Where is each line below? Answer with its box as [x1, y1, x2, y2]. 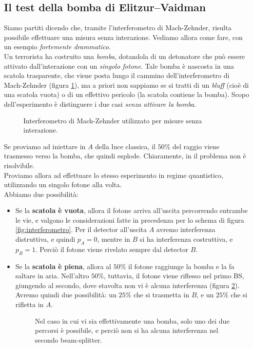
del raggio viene [172, 141, 220, 151]
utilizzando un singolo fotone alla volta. [4, 179, 122, 190]
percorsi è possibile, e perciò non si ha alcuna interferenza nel [35, 325, 218, 335]
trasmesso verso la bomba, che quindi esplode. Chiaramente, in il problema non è [4, 151, 246, 161]
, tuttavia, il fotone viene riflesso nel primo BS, [103, 271, 244, 281]
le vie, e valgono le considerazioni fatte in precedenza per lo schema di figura [15, 214, 244, 225]
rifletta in [15, 299, 44, 309]
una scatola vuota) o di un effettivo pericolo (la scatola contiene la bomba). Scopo [4, 89, 250, 99]
